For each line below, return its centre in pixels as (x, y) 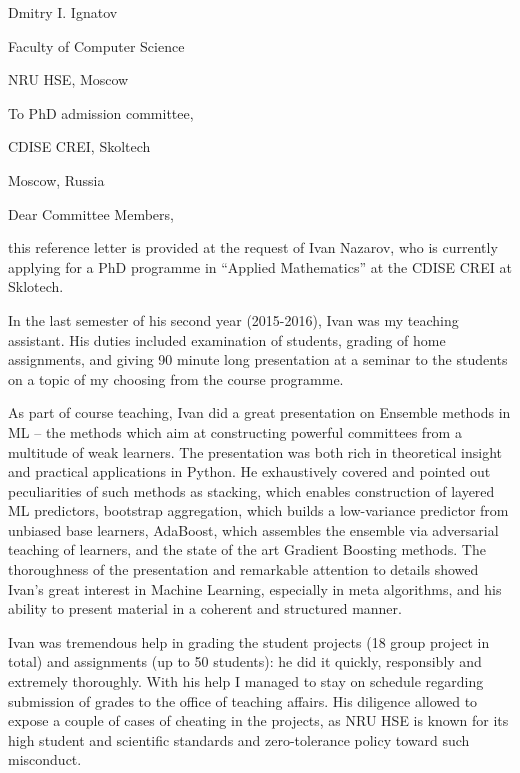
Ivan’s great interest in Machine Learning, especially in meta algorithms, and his (255, 588)
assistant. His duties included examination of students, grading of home (227, 339)
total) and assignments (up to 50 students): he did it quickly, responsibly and (245, 661)
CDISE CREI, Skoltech (79, 146)
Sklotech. (36, 286)
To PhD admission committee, (101, 112)
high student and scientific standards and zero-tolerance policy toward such (239, 739)
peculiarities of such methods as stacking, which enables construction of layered (251, 490)
